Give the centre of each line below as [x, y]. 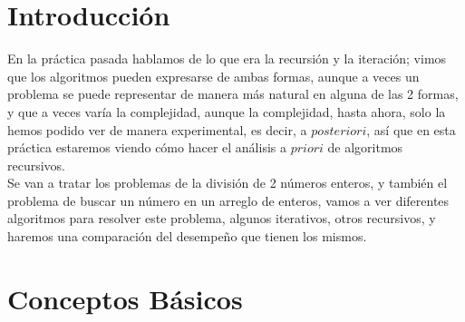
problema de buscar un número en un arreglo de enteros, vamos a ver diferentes [228, 200]
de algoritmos [365, 147]
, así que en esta [411, 129]
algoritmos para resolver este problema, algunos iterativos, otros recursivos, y [222, 218]
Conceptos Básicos [125, 298]
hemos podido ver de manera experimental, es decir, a [157, 129]
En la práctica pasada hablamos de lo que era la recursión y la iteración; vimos [227, 59]
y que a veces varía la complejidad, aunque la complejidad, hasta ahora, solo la [227, 111]
